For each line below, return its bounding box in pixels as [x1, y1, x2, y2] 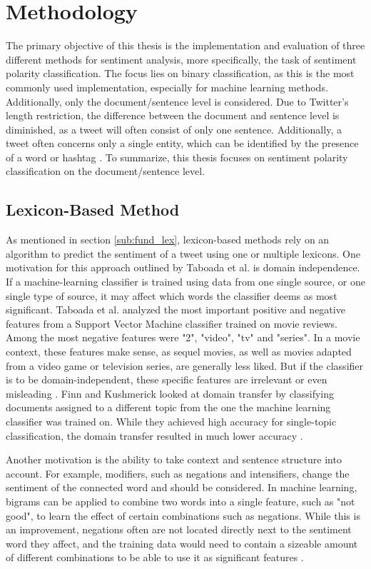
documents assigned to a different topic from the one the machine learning [6, 400, 331, 415]
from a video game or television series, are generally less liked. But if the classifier [6, 358, 364, 373]
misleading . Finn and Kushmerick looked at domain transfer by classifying [6, 386, 335, 401]
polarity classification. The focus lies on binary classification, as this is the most [6, 66, 355, 81]
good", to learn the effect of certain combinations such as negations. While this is [6, 508, 360, 523]
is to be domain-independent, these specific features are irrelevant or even [6, 372, 327, 387]
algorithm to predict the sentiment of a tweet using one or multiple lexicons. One [6, 246, 360, 261]
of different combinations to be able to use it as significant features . [6, 550, 304, 565]
